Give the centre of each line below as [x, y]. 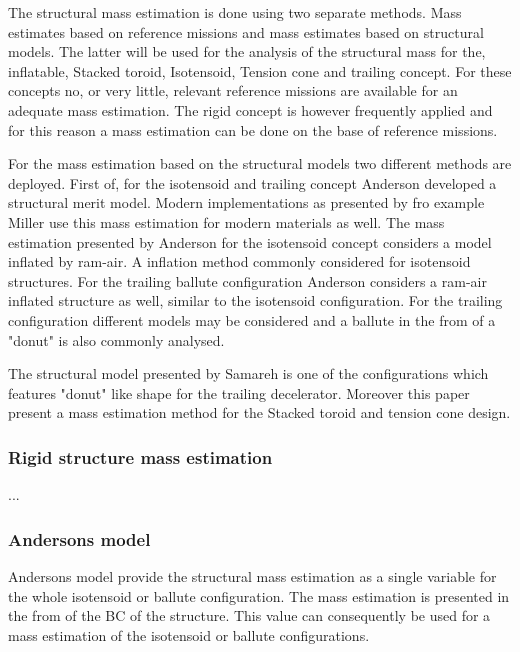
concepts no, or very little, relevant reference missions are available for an [233, 90]
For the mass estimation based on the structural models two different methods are [260, 163]
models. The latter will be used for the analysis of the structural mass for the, [247, 51]
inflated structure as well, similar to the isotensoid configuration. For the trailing [255, 300]
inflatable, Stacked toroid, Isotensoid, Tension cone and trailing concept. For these [260, 70]
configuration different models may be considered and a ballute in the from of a [252, 319]
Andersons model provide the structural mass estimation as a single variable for [252, 575]
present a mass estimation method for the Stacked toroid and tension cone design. [259, 412]
